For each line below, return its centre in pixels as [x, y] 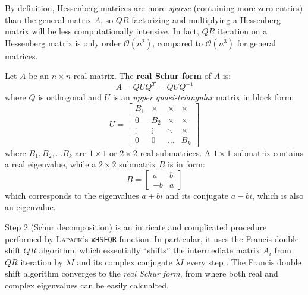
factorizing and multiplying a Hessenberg [206, 19]
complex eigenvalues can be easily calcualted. [87, 285]
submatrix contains [269, 152]
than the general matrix [48, 19]
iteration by [42, 261]
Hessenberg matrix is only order [63, 42]
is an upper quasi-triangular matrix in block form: [203, 97]
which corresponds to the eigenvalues [72, 195]
